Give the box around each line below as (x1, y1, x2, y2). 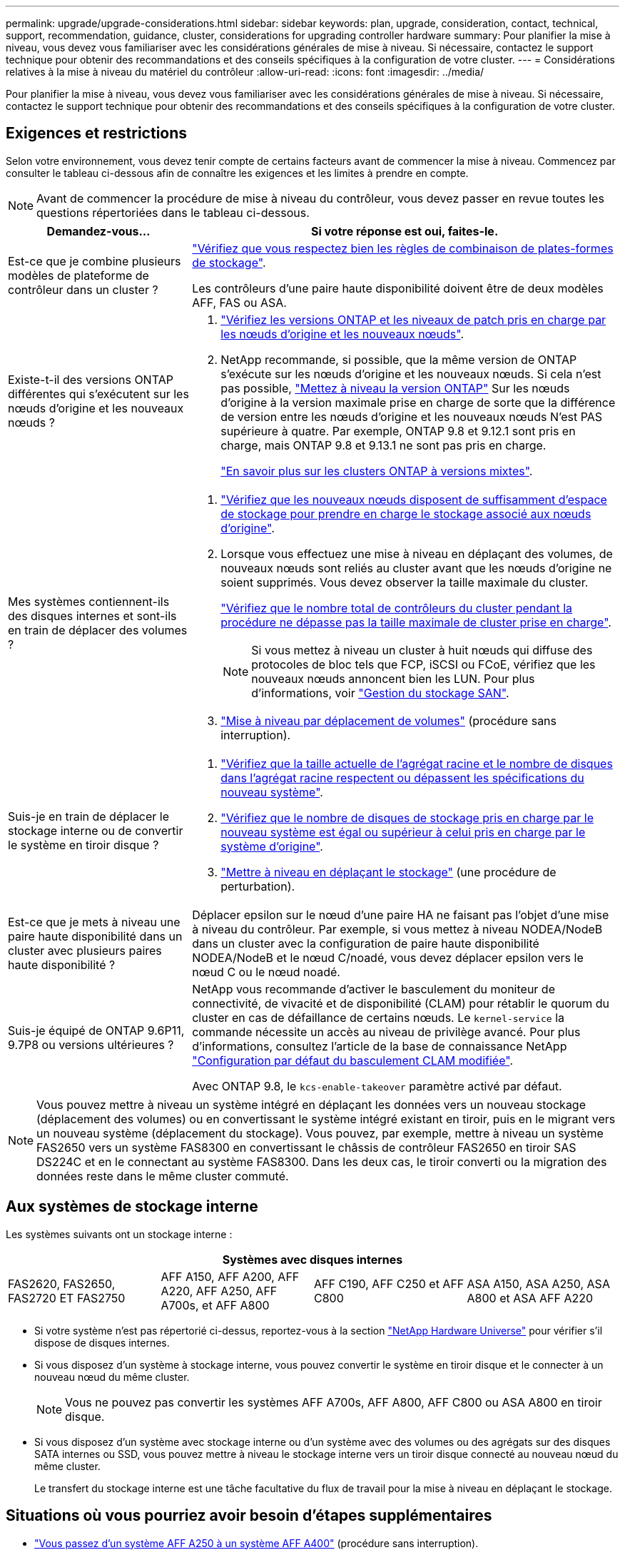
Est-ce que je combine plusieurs (8, 253, 181, 268)
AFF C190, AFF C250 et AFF (314, 1276, 464, 1291)
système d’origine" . (220, 839, 323, 854)
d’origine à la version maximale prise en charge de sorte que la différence (220, 395, 616, 410)
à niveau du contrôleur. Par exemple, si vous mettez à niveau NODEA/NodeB (192, 921, 603, 936)
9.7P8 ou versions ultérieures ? (8, 1037, 174, 1052)
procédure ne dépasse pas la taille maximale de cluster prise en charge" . (220, 614, 611, 629)
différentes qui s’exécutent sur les (8, 386, 189, 401)
